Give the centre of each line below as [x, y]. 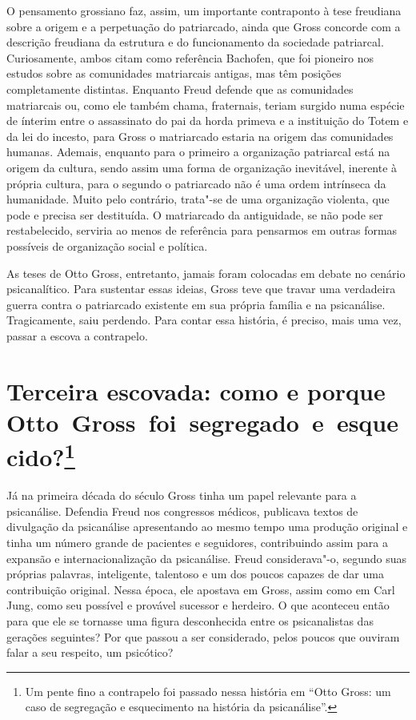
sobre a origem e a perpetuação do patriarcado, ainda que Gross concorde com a [204, 26]
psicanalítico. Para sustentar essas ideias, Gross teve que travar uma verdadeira [201, 289]
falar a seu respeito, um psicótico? [90, 652]
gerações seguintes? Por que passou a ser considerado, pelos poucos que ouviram [203, 636]
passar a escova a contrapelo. [77, 335]
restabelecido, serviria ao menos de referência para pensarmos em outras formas [202, 230]
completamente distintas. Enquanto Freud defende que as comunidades [180, 88]
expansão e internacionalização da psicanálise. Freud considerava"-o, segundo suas [206, 558]
